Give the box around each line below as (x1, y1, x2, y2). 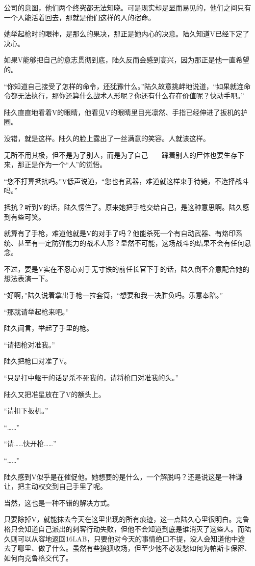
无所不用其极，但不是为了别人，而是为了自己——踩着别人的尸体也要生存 (4, 149, 237, 160)
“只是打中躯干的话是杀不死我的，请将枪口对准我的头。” (4, 372, 179, 383)
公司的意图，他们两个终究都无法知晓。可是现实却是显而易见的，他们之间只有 (4, 2, 251, 12)
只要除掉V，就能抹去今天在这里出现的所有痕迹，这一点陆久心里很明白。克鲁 (4, 514, 250, 524)
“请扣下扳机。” (4, 405, 49, 416)
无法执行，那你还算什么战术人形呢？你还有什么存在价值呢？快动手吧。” (17, 90, 244, 101)
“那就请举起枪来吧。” (4, 306, 69, 316)
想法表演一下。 (4, 273, 52, 283)
